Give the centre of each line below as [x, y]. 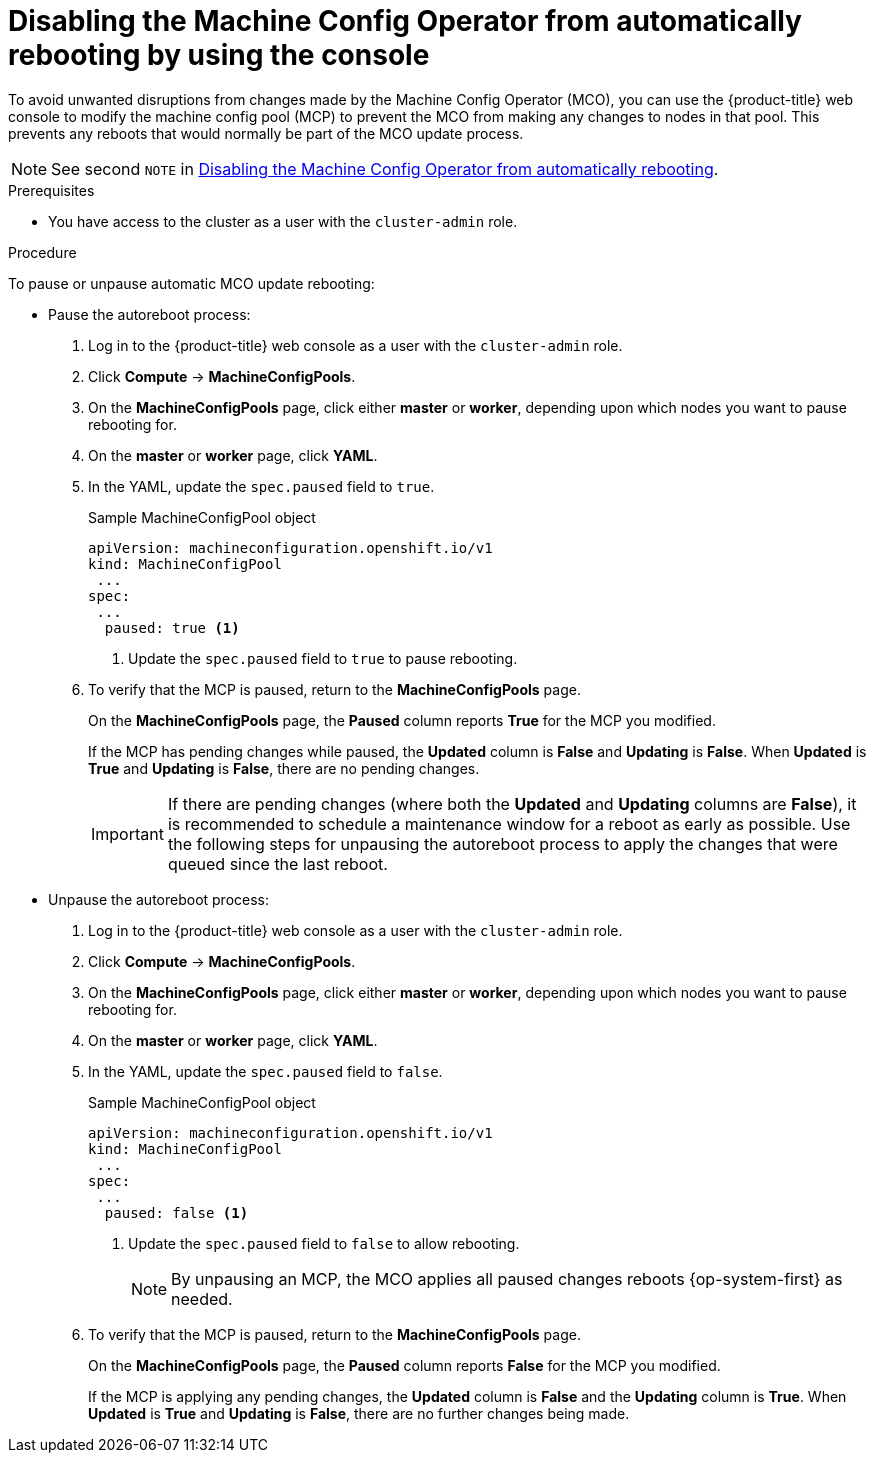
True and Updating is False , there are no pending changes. [284, 768]
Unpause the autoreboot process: [159, 899]
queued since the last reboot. [277, 863]
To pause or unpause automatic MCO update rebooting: [191, 283]
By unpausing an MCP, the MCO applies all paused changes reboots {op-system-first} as [507, 1278]
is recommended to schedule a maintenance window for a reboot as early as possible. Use [509, 823]
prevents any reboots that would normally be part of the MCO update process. [266, 133]
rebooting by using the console [219, 55]
